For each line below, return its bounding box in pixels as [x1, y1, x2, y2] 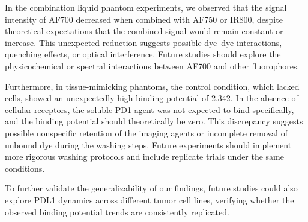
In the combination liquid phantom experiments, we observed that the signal [5, 1, 287, 13]
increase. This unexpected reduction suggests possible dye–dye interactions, [5, 36, 282, 48]
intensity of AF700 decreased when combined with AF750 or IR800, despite [5, 13, 283, 25]
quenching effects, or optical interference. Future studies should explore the [5, 48, 281, 60]
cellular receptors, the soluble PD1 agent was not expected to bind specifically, [5, 103, 294, 115]
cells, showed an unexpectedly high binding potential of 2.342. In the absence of [5, 92, 298, 104]
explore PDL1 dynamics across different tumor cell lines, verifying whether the [5, 193, 294, 206]
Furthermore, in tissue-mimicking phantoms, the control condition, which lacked [5, 80, 300, 92]
